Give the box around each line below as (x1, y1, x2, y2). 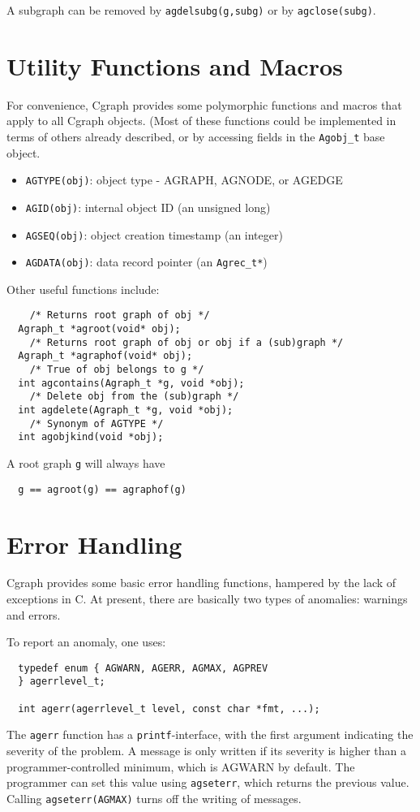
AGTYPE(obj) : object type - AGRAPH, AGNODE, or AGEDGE (25, 171, 343, 188)
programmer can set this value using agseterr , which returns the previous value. (6, 774, 409, 791)
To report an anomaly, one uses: (6, 633, 166, 650)
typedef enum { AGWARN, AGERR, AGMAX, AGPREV (18, 662, 268, 674)
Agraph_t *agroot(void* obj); (18, 323, 181, 335)
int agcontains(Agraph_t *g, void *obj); (18, 377, 245, 389)
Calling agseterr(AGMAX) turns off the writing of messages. (6, 789, 302, 806)
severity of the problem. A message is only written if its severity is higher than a (6, 742, 407, 759)
